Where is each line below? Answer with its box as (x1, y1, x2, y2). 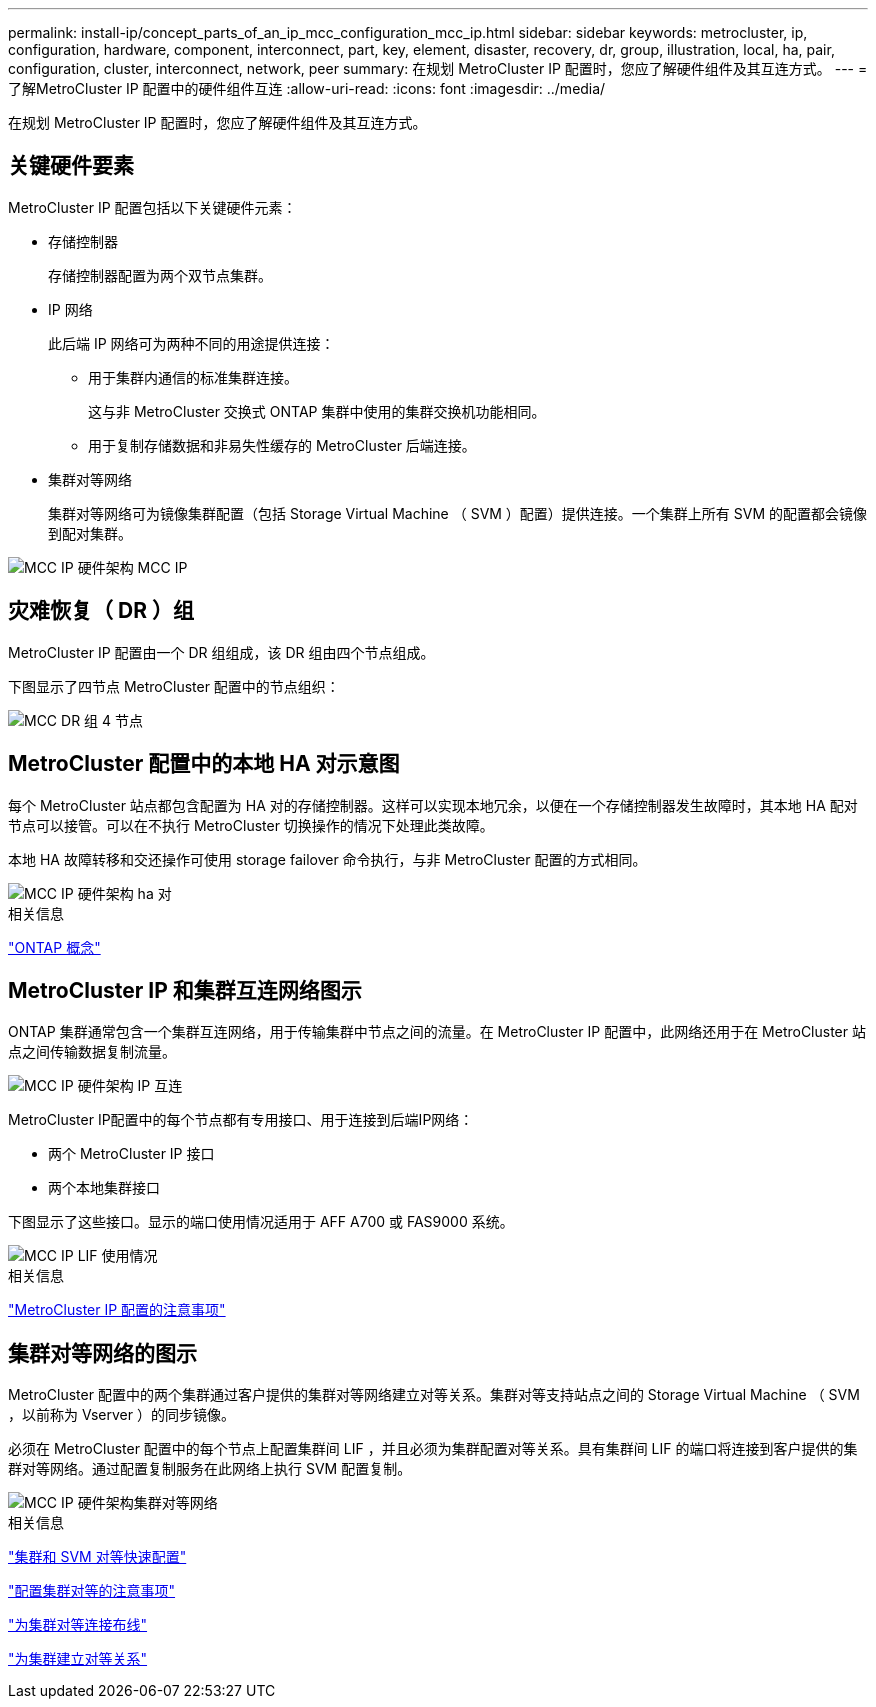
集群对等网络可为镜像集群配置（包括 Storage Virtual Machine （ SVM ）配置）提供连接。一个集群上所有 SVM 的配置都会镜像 (48, 504, 868, 522)
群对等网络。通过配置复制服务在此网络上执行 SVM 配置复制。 (8, 1460, 412, 1478)
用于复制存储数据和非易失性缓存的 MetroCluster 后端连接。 (88, 436, 476, 454)
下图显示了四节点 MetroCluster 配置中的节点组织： (8, 677, 340, 695)
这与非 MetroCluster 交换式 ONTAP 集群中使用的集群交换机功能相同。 (88, 402, 546, 420)
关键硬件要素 (8, 153, 134, 179)
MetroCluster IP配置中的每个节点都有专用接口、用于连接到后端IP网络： (8, 1111, 474, 1129)
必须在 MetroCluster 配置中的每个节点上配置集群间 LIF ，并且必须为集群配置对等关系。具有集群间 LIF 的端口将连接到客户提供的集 (8, 1440, 858, 1458)
